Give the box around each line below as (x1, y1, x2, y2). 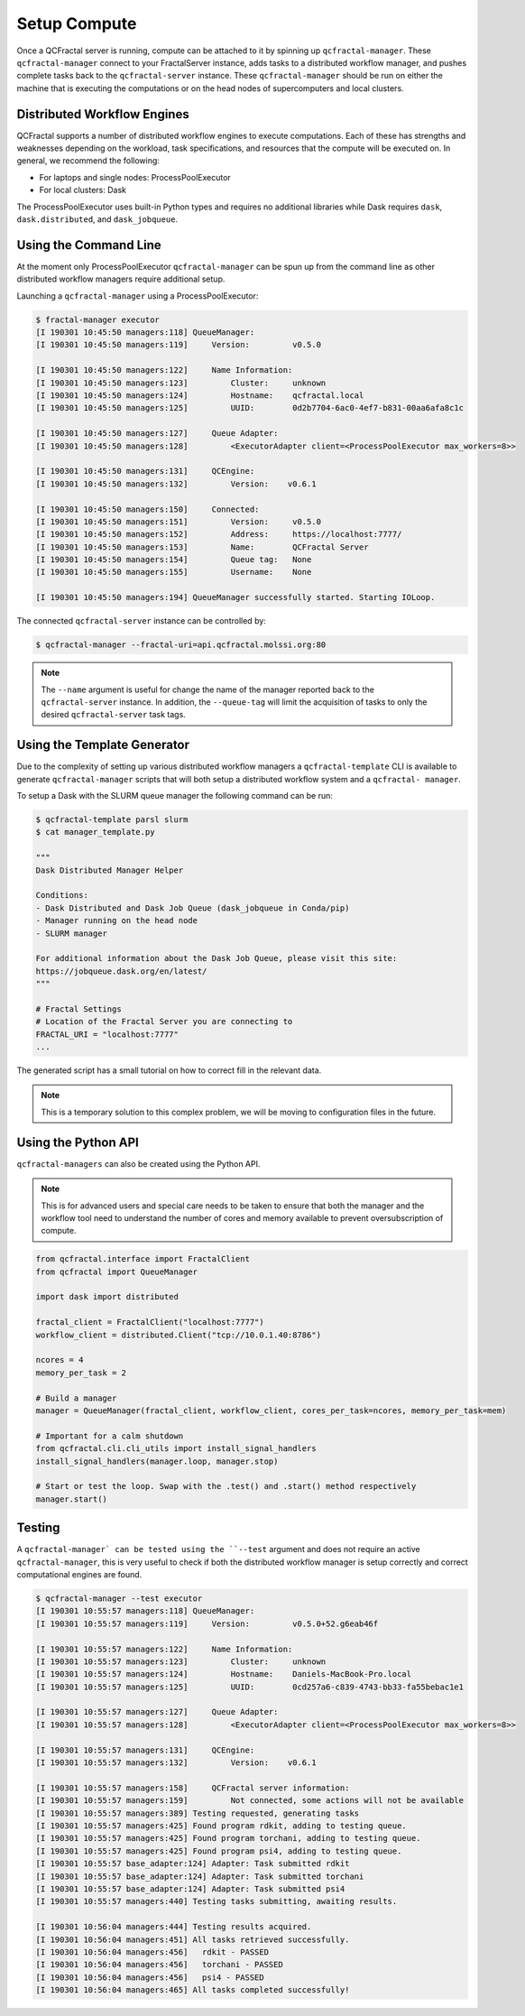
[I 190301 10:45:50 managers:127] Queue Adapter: (35, 429, 279, 439)
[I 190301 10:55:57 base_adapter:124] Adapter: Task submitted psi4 (35, 1883, 345, 1894)
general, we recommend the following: (16, 155, 160, 166)
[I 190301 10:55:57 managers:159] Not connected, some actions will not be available (35, 1796, 465, 1806)
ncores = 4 (35, 1355, 84, 1365)
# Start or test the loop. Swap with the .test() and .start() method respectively (35, 1481, 417, 1492)
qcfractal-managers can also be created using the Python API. (16, 1158, 261, 1169)
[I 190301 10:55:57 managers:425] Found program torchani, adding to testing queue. (35, 1833, 421, 1844)
